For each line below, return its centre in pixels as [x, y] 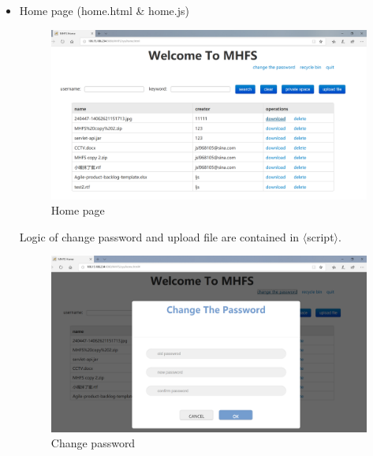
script [321, 236]
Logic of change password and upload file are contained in [159, 236]
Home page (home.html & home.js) [104, 10]
